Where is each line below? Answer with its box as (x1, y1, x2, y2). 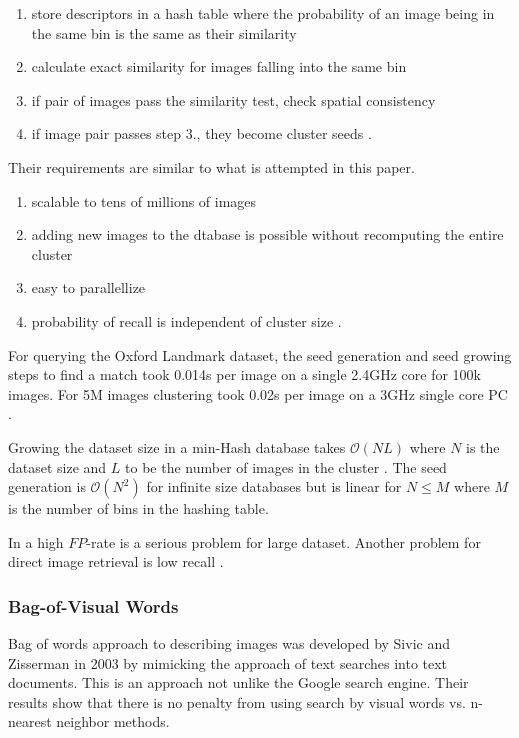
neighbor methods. (56, 711, 170, 732)
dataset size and (8, 456, 107, 477)
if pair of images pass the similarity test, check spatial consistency (31, 89, 436, 110)
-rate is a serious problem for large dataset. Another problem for (86, 531, 481, 552)
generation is (8, 476, 86, 497)
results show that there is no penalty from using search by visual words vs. (8, 691, 466, 712)
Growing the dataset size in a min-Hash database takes (8, 436, 346, 457)
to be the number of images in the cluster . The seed (125, 456, 447, 477)
